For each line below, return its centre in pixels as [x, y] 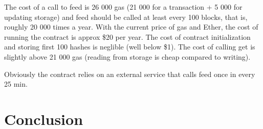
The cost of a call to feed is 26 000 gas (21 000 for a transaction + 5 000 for [123, 7]
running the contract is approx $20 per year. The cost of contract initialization [127, 36]
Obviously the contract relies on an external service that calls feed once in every [130, 74]
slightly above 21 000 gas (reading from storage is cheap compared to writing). [127, 56]
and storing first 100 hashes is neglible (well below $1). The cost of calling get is [130, 47]
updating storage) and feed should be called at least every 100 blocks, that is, [126, 17]
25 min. [16, 84]
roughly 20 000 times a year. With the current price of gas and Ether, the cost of [131, 27]
